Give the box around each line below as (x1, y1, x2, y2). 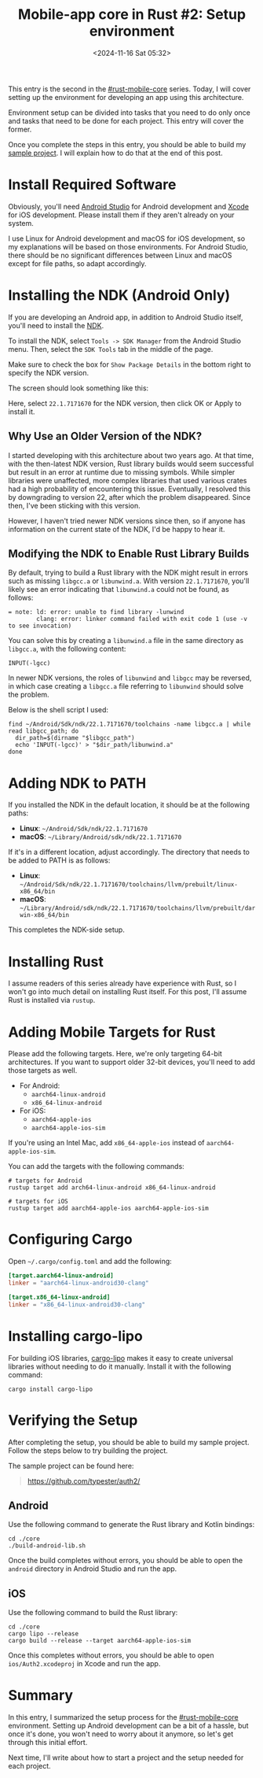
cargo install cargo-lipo (8, 1385, 93, 1393)
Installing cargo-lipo (8, 1327, 143, 1345)
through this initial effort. (8, 1738, 88, 1747)
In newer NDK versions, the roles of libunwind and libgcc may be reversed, (8, 673, 252, 682)
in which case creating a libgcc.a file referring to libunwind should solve (8, 682, 244, 691)
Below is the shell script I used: (8, 705, 108, 715)
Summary (8, 1687, 73, 1705)
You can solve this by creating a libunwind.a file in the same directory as (8, 636, 244, 645)
